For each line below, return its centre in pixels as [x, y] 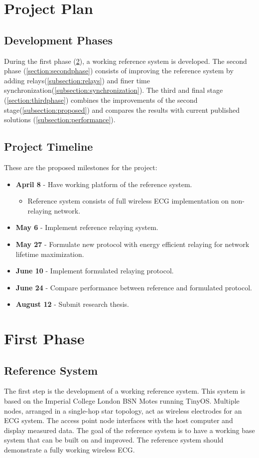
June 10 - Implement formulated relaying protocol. [95, 271]
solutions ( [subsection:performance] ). [60, 119]
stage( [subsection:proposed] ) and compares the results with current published [122, 110]
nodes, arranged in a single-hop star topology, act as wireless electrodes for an [123, 410]
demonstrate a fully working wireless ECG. [69, 450]
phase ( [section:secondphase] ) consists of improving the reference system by [119, 71]
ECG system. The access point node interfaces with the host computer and [119, 420]
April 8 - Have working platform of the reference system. [104, 184]
